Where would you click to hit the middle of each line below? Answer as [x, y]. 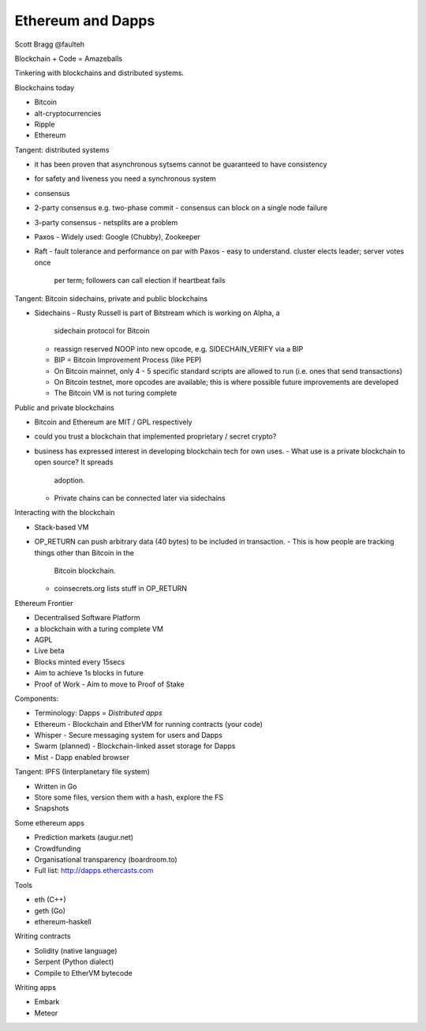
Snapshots [52, 808]
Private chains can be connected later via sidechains [140, 499]
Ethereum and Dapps [85, 21]
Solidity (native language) [76, 950]
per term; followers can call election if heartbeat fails [140, 280]
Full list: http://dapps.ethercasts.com [94, 871]
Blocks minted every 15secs [80, 662]
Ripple [45, 124]
